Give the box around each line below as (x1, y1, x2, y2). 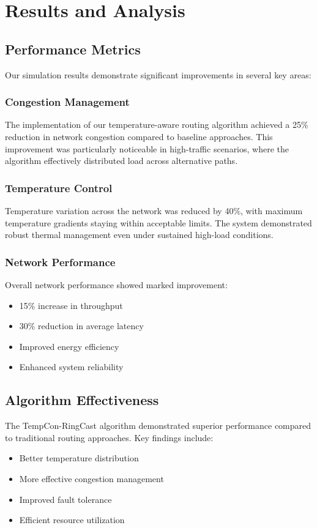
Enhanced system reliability (19, 360, 124, 373)
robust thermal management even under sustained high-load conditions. (5, 228, 274, 241)
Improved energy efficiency (19, 340, 119, 352)
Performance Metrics (5, 39, 141, 58)
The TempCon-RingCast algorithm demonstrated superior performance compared (5, 419, 311, 432)
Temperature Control (5, 180, 113, 195)
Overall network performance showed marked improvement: (5, 278, 228, 291)
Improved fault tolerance (19, 493, 112, 505)
